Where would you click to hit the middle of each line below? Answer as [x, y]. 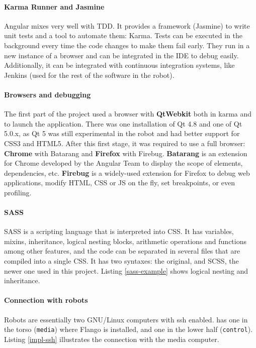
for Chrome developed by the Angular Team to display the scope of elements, [123, 163]
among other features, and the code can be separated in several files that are [122, 251]
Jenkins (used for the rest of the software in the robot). [89, 75]
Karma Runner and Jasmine [54, 6]
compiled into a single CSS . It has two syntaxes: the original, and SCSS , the [121, 261]
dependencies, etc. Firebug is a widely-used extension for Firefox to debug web [127, 172]
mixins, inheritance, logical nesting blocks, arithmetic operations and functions [125, 241]
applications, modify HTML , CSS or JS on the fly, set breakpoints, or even [119, 183]
